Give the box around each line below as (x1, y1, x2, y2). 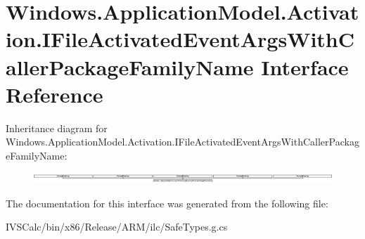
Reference (6, 79, 103, 108)
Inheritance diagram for (6, 120, 108, 135)
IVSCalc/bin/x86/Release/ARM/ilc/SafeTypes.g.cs (6, 219, 228, 234)
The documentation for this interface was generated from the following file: (6, 195, 328, 210)
